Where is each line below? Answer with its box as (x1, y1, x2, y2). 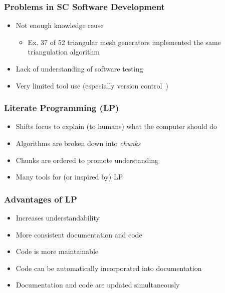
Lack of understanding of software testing (16, 63, 143, 73)
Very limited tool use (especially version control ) (16, 80, 168, 90)
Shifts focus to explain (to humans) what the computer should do (16, 121, 217, 131)
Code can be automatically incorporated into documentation (16, 262, 202, 273)
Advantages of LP (4, 192, 77, 205)
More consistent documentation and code (16, 229, 142, 239)
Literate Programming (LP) (4, 101, 119, 114)
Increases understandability (16, 212, 100, 222)
